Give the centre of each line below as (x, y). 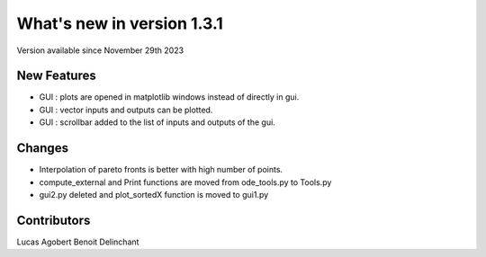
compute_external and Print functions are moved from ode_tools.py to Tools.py (185, 182)
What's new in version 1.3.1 (120, 23)
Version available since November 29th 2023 (100, 50)
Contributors (54, 220)
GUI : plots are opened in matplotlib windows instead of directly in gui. (169, 97)
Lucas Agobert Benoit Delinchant (78, 242)
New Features (56, 76)
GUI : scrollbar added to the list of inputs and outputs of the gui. (157, 122)
